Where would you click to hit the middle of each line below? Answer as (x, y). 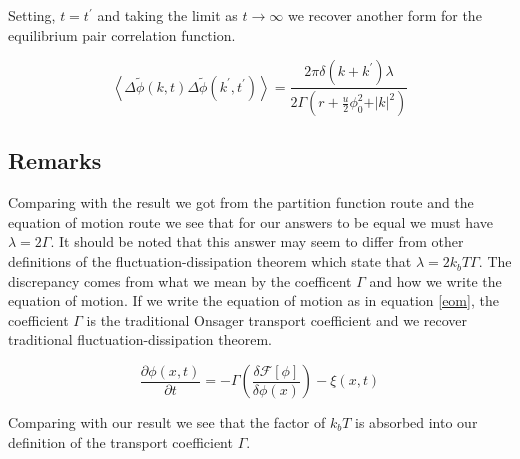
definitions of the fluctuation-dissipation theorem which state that (210, 261)
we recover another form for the (385, 15)
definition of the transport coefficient (120, 441)
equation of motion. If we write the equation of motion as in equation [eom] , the (253, 300)
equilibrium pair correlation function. (122, 34)
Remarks (55, 160)
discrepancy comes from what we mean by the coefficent (180, 280)
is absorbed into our (416, 422)
